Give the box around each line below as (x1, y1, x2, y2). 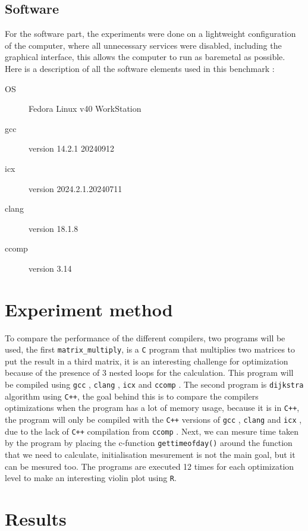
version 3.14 (29, 262, 72, 274)
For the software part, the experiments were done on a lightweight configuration (5, 27, 296, 40)
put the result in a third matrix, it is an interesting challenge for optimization (5, 354, 288, 367)
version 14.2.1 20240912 (29, 142, 115, 155)
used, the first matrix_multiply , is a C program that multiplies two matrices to (5, 343, 296, 356)
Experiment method (5, 297, 173, 321)
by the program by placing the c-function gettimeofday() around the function (5, 436, 293, 449)
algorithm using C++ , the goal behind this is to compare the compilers (5, 389, 259, 402)
